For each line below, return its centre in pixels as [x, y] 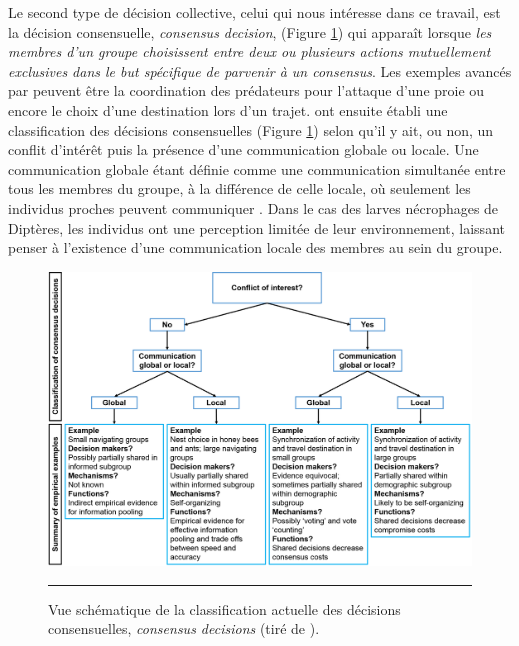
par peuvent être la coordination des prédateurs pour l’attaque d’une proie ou [246, 90]
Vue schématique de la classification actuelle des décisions [224, 608]
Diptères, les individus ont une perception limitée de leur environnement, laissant [256, 227]
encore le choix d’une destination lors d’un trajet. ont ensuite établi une [228, 109]
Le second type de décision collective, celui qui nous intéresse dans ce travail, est [254, 12]
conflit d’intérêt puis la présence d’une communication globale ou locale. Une [243, 149]
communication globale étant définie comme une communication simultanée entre [257, 168]
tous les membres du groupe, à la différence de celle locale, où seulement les [239, 188]
